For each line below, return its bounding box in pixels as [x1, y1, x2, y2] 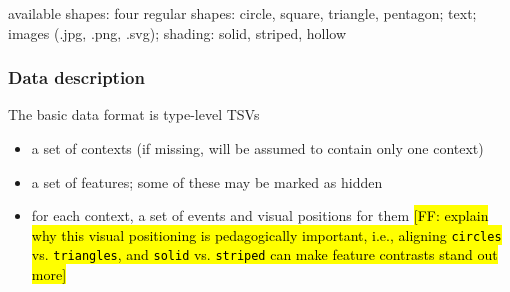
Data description [8, 65, 145, 90]
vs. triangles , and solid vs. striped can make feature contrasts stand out [31, 244, 498, 265]
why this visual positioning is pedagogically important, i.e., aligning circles [31, 224, 502, 245]
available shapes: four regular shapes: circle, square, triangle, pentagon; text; [8, 3, 477, 23]
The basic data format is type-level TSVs [8, 104, 260, 125]
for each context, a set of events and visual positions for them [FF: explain [31, 205, 489, 226]
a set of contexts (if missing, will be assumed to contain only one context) [31, 138, 484, 158]
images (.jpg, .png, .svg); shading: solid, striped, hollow [8, 22, 347, 43]
